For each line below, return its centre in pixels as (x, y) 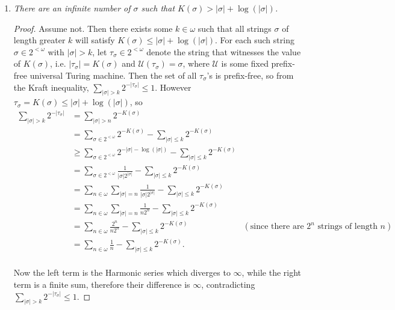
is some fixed (245, 63)
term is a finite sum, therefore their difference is (102, 284)
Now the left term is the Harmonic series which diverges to (122, 272)
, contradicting (228, 284)
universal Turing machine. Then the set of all (113, 75)
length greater (39, 40)
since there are (277, 227)
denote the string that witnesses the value (224, 51)
